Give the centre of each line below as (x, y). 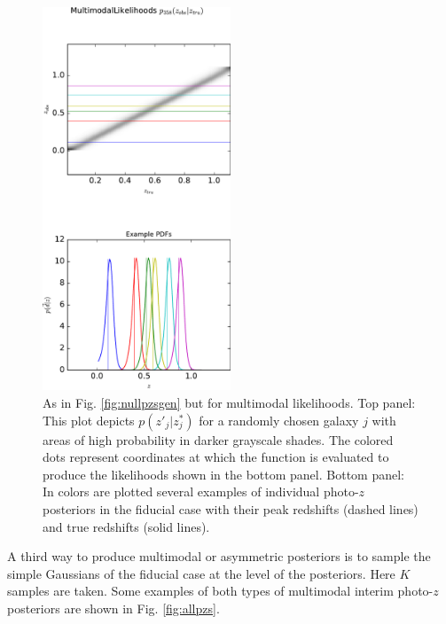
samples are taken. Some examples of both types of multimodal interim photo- (220, 591)
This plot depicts (89, 420)
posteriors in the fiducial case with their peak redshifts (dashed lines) (231, 509)
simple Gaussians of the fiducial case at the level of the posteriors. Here (201, 573)
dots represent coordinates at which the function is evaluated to (216, 457)
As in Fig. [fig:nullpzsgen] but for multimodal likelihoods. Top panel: (229, 403)
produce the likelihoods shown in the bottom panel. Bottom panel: (223, 474)
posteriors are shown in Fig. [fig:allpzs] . (113, 608)
